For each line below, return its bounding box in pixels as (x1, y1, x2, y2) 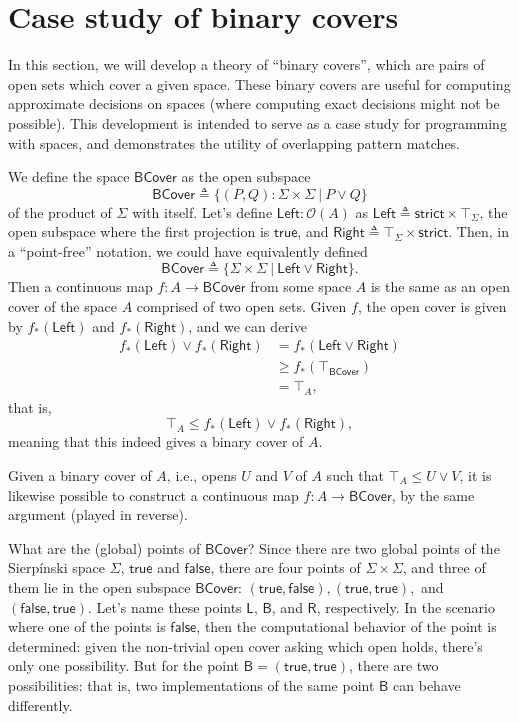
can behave (393, 674, 461, 695)
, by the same (391, 484, 475, 505)
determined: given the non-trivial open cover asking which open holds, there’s (8, 635, 483, 656)
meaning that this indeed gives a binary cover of (8, 431, 304, 452)
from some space (250, 276, 352, 297)
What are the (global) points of (8, 537, 201, 558)
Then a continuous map (8, 276, 153, 297)
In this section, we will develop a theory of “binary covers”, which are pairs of (8, 54, 485, 75)
